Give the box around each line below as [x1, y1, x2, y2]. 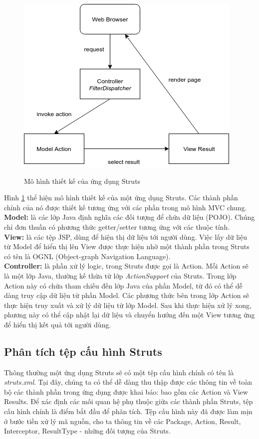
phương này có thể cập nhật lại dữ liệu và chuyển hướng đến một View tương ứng [4, 309, 255, 320]
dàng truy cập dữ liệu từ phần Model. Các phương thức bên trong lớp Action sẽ [4, 290, 249, 300]
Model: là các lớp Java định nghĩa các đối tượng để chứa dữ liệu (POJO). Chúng [4, 212, 255, 222]
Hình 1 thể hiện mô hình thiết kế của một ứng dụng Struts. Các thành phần [4, 192, 238, 203]
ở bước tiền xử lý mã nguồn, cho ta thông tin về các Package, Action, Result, [4, 416, 241, 426]
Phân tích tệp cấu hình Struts [4, 343, 162, 359]
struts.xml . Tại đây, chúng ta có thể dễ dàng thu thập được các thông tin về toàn [4, 377, 253, 387]
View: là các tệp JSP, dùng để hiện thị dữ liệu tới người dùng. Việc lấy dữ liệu [4, 231, 248, 242]
